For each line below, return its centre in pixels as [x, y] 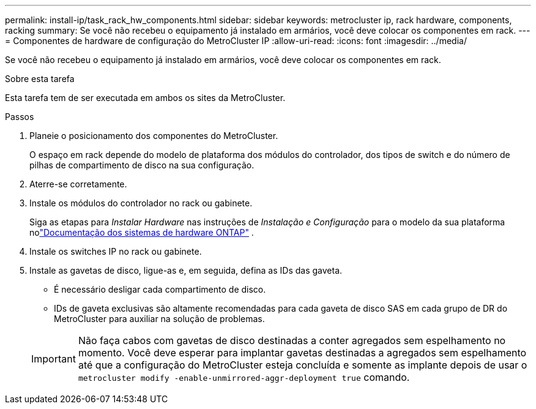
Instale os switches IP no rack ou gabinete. [116, 251]
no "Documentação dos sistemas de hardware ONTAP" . [142, 232]
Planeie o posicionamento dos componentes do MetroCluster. [154, 136]
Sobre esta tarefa [40, 79]
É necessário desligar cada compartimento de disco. [160, 289]
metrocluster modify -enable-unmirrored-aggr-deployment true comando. [244, 377]
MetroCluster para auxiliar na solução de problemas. [159, 319]
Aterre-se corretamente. [78, 184]
